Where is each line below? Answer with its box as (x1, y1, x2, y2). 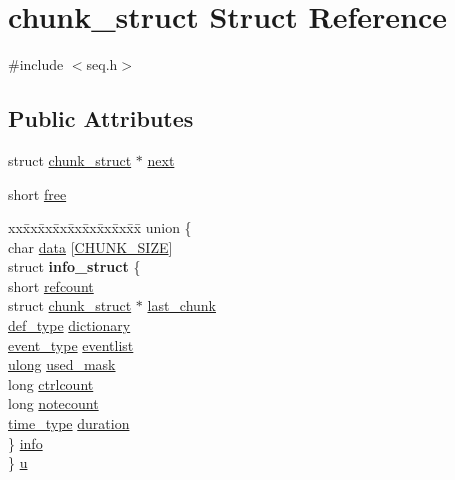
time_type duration (8, 413, 130, 434)
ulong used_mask (8, 354, 116, 375)
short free (8, 183, 67, 204)
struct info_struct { (8, 256, 141, 277)
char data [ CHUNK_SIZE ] (8, 236, 173, 257)
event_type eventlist (8, 334, 134, 355)
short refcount (8, 275, 94, 296)
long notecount (8, 393, 99, 414)
